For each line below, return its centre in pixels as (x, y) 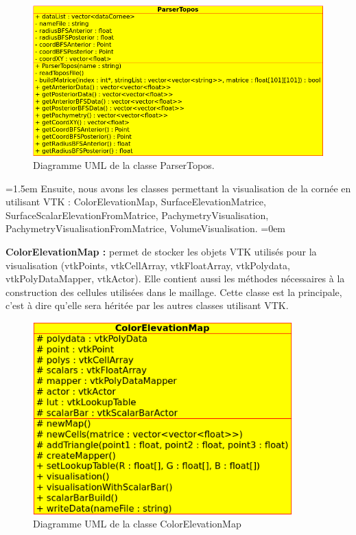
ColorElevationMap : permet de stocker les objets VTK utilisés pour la (161, 252)
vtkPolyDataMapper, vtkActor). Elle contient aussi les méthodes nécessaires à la (175, 278)
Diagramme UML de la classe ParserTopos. (124, 165)
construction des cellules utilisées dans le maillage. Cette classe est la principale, (174, 292)
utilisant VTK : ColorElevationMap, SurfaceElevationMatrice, (136, 202)
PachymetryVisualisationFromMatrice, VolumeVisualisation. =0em (146, 228)
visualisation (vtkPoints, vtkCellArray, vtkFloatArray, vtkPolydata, (148, 265)
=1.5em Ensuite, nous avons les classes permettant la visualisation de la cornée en (178, 188)
